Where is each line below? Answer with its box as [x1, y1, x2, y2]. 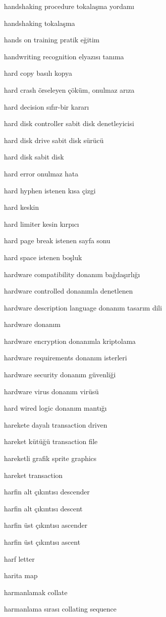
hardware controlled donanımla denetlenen [4, 286, 133, 296]
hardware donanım [4, 319, 61, 329]
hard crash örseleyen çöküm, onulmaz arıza [4, 84, 135, 95]
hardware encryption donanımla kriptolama [4, 335, 136, 346]
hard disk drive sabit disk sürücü [4, 135, 104, 145]
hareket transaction [4, 469, 63, 480]
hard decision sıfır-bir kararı [4, 101, 89, 112]
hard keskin [4, 202, 39, 212]
